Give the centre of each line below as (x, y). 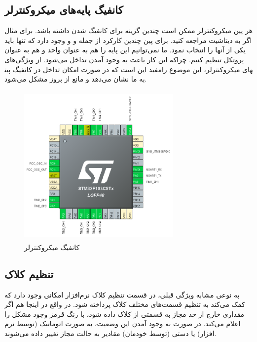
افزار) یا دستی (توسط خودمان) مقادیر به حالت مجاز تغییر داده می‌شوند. (110, 333)
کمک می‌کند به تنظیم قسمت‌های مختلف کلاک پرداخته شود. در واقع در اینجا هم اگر (125, 304)
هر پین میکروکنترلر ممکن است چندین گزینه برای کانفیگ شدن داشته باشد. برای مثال (129, 30)
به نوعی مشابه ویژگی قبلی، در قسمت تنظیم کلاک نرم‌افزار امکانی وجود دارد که (122, 294)
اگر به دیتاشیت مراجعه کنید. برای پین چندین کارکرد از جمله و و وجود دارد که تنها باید (128, 40)
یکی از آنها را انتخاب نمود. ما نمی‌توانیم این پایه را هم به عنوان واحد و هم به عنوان (125, 50)
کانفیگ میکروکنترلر (52, 247)
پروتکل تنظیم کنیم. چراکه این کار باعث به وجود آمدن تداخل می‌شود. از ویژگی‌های (124, 59)
